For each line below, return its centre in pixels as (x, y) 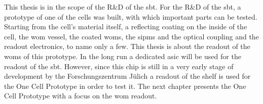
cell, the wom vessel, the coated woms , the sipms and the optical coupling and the (131, 36)
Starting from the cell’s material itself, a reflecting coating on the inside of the (126, 27)
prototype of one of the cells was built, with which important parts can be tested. (131, 16)
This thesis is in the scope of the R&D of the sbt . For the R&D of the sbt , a (123, 7)
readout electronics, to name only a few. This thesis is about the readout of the (127, 46)
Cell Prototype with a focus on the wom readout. (81, 96)
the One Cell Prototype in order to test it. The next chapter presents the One (125, 86)
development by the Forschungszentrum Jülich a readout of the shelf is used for (127, 76)
